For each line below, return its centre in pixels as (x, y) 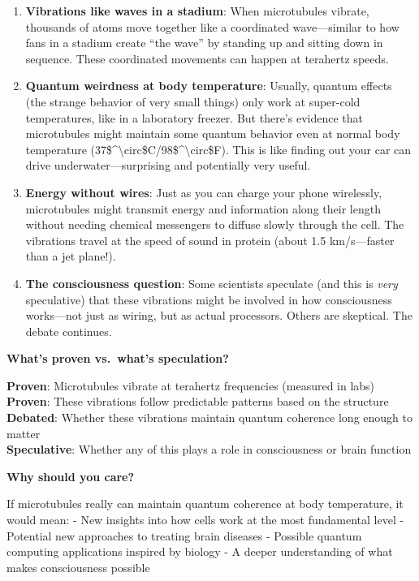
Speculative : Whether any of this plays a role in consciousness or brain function (209, 449)
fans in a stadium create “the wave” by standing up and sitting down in (204, 43)
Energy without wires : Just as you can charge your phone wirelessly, (204, 192)
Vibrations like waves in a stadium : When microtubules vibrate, (197, 11)
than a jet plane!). (71, 256)
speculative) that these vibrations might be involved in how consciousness (209, 299)
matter (24, 433)
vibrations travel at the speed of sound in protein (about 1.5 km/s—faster (210, 240)
